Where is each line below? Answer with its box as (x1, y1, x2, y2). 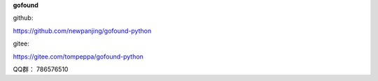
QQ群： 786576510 (13, 65, 69, 73)
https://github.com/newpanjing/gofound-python (13, 27, 152, 35)
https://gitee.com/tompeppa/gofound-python (13, 52, 143, 61)
